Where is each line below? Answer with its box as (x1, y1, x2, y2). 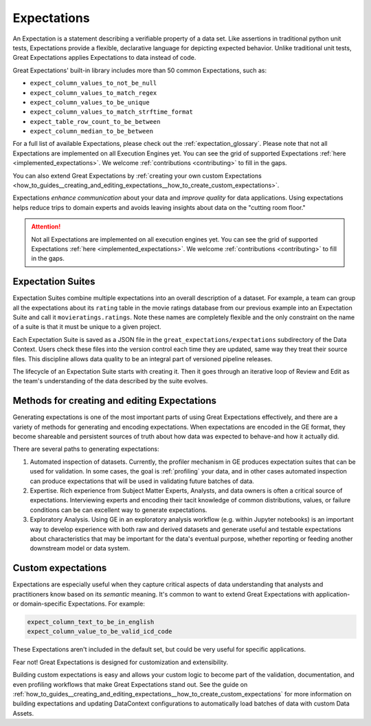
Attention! (31, 222, 61, 231)
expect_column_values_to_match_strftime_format (30, 108, 194, 116)
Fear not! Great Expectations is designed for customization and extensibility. (12, 658, 229, 666)
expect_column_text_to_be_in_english (27, 618, 155, 626)
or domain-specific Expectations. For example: (12, 599, 146, 608)
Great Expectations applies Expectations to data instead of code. (12, 54, 196, 62)
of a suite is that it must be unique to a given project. (12, 323, 161, 331)
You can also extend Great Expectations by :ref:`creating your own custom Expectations (12, 171, 262, 180)
